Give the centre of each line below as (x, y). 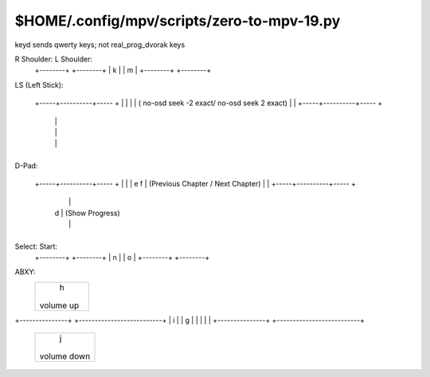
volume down (65, 356)
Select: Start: (36, 246)
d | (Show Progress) (88, 213)
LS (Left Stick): (39, 84)
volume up (59, 305)
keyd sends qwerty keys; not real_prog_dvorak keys (100, 45)
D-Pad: (26, 165)
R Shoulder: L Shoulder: (54, 59)
